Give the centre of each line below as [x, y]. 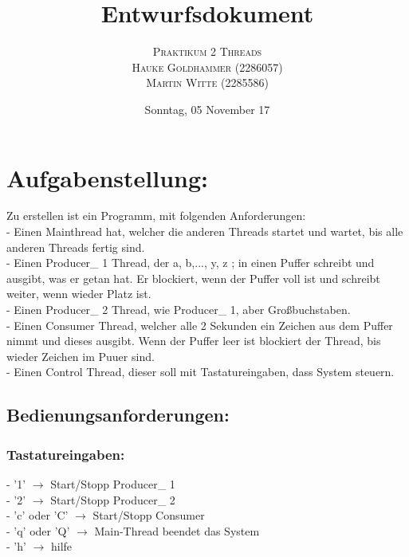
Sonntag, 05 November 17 [207, 109]
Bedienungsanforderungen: [118, 415]
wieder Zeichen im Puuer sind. [81, 356]
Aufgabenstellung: [108, 177]
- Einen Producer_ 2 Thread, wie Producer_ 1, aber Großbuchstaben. [179, 309]
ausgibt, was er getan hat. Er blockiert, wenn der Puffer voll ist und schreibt [193, 278]
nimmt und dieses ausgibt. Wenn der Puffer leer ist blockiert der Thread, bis [194, 341]
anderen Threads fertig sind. [76, 247]
